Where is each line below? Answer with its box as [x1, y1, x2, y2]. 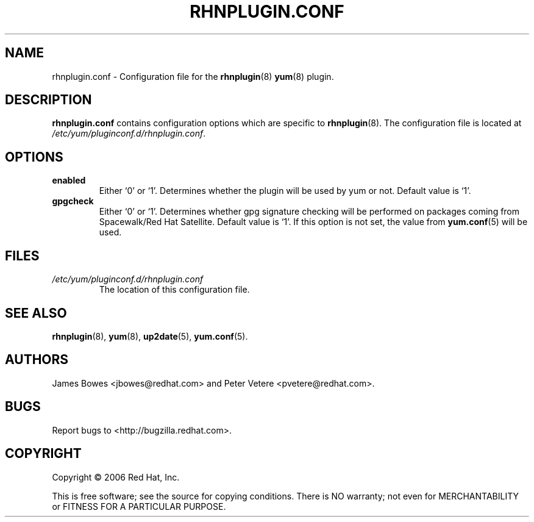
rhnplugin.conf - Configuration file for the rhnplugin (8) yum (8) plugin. [52, 71, 334, 82]
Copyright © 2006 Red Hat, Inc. [52, 471, 180, 482]
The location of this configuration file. [99, 284, 250, 295]
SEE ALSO [5, 305, 67, 321]
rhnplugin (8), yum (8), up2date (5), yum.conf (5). [52, 331, 248, 341]
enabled [52, 175, 86, 186]
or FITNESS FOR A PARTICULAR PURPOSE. [52, 501, 226, 512]
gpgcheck [52, 196, 94, 207]
